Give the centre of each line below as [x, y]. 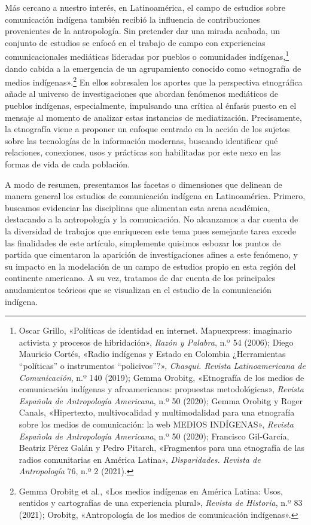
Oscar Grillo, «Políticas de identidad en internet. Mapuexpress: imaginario [155, 330]
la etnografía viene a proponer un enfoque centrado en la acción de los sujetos [147, 129]
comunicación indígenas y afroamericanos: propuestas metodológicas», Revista [161, 389]
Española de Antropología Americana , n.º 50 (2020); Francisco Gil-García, [154, 436]
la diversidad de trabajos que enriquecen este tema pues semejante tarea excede [150, 231]
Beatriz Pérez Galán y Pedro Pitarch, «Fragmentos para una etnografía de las [161, 448]
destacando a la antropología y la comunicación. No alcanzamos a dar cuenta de [152, 219]
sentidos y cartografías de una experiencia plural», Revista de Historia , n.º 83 [161, 503]
